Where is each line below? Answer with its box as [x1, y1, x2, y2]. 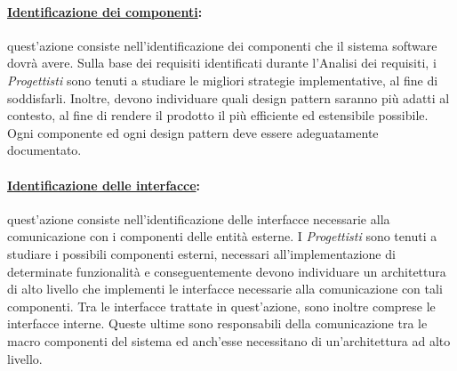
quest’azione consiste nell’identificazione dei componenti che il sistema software [7, 36, 437, 54]
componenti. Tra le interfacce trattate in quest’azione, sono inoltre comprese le [7, 296, 436, 315]
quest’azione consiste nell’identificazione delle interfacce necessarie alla [7, 209, 390, 228]
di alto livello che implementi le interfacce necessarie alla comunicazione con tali [7, 279, 443, 298]
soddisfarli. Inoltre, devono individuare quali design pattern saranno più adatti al [7, 88, 450, 107]
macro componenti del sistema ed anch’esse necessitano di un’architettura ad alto [7, 331, 451, 350]
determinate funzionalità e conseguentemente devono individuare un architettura [7, 262, 446, 280]
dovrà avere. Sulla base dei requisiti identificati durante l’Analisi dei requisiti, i [7, 53, 437, 72]
